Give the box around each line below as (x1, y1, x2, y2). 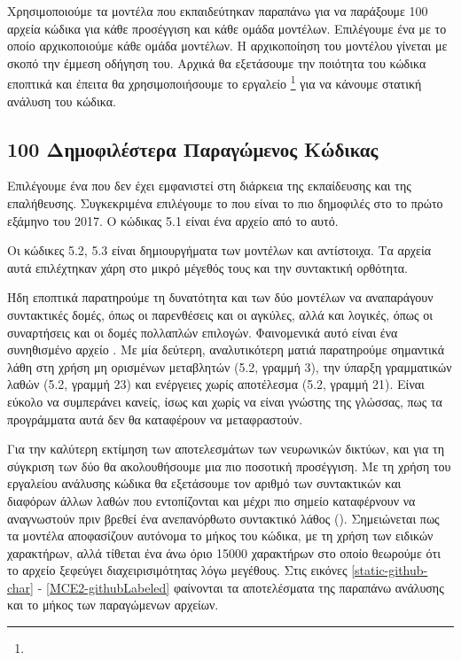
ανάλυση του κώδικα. (7, 91, 116, 110)
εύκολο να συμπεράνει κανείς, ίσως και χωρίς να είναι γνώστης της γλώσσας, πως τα (7, 392, 442, 410)
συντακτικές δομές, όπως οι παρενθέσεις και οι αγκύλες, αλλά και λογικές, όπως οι (7, 305, 433, 323)
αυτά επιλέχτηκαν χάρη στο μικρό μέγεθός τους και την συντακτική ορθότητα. (7, 258, 408, 276)
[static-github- (351, 561, 428, 579)
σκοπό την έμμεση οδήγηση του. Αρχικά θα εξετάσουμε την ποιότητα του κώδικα (7, 53, 426, 72)
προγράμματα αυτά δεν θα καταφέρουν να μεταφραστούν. (7, 409, 303, 428)
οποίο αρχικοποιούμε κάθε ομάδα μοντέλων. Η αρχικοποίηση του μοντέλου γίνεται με (7, 36, 448, 55)
